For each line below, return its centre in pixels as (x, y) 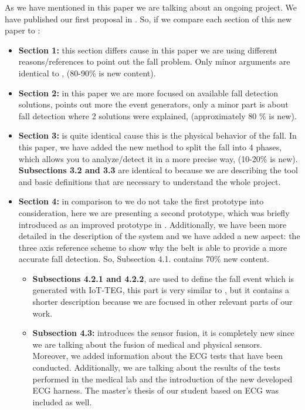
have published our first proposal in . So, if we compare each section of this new (148, 19)
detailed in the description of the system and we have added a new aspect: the (159, 236)
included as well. (62, 401)
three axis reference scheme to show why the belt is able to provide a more (153, 247)
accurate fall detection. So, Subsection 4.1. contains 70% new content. (144, 259)
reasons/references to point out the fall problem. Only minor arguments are (154, 61)
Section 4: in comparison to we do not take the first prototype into (141, 201)
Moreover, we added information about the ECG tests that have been (157, 356)
